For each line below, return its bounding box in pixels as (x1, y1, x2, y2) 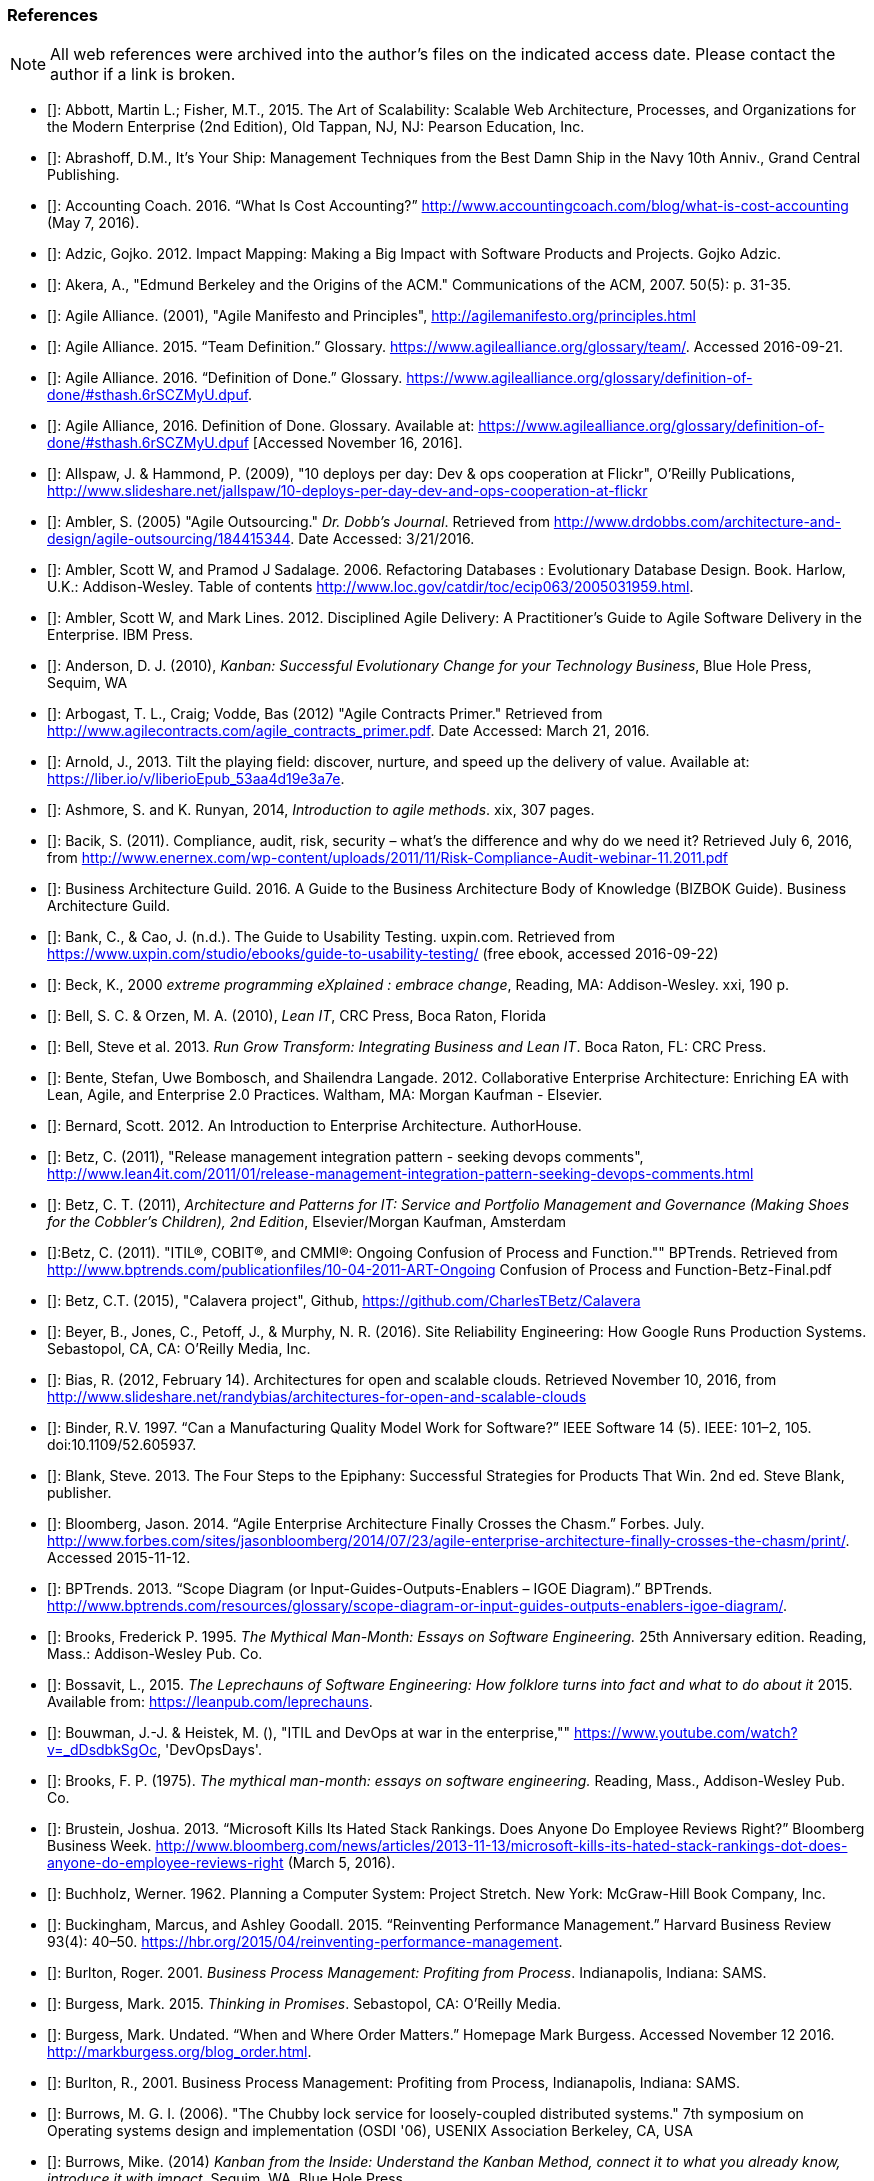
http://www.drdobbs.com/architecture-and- (553, 513, 842, 531)
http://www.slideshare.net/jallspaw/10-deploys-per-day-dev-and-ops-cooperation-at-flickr (47, 482, 648, 500)
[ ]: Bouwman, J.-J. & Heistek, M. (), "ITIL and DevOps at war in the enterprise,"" (47, 1724, 570, 1742)
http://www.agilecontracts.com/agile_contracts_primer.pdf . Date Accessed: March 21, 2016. (47, 722, 650, 740)
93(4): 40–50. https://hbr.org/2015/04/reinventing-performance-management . (47, 1933, 563, 1951)
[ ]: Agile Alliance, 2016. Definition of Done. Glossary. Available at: (47, 417, 475, 435)
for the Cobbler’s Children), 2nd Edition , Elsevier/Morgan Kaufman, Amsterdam (47, 1213, 567, 1231)
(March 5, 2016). (287, 1854, 396, 1872)
